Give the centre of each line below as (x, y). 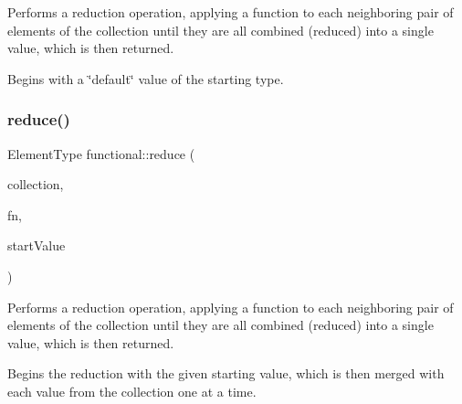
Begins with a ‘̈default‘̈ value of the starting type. (146, 78)
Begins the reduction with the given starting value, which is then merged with (226, 373)
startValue (37, 245)
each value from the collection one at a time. (132, 391)
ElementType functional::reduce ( (101, 153)
